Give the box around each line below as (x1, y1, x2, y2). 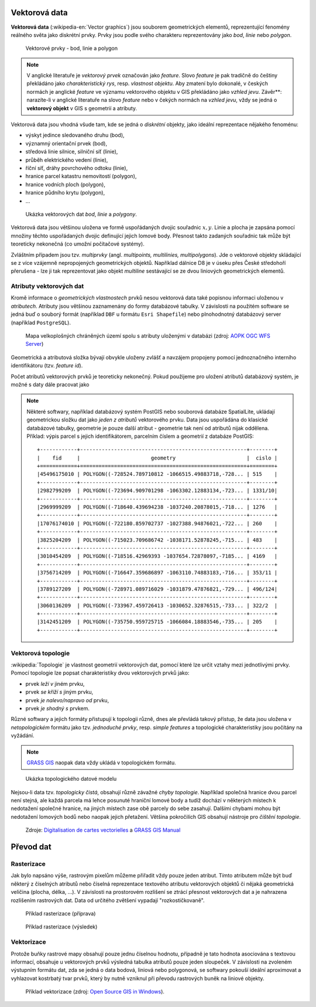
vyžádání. (11, 732, 35, 739)
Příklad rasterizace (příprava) (25, 910, 96, 917)
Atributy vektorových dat (11, 282, 84, 290)
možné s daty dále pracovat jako (11, 381, 90, 388)
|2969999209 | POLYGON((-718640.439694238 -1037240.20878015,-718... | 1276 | (37, 504, 278, 511)
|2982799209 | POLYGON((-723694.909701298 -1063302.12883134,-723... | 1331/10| (37, 487, 278, 494)
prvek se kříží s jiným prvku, (25, 689, 94, 696)
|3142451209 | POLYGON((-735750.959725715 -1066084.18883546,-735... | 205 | (37, 618, 278, 625)
